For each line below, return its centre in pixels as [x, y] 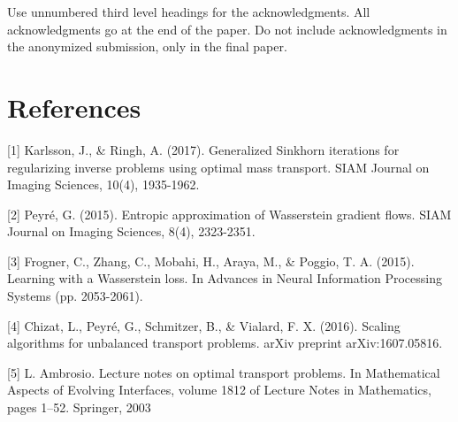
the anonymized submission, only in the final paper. [147, 46]
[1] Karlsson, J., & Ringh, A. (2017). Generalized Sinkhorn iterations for [203, 149]
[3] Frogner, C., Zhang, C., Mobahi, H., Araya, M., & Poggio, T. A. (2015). [211, 261]
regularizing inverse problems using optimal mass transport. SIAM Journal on [218, 167]
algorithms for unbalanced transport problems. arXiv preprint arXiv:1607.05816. [225, 343]
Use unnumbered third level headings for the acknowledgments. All [189, 12]
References [74, 107]
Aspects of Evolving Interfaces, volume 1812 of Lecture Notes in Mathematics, [219, 390]
